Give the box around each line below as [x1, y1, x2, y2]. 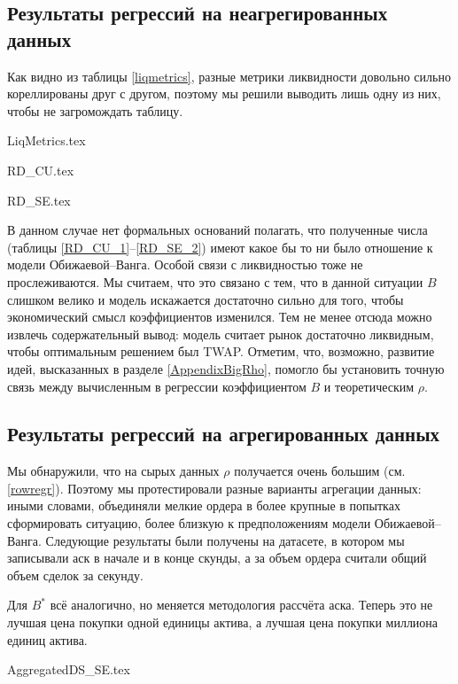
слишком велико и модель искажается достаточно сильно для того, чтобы [7, 290, 404, 308]
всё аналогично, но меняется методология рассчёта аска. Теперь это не [50, 595, 433, 614]
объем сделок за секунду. [7, 565, 144, 584]
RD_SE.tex [7, 190, 71, 209]
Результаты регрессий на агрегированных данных [7, 420, 440, 447]
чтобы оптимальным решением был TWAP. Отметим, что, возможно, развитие [7, 342, 435, 361]
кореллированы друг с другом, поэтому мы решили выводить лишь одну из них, [7, 84, 441, 103]
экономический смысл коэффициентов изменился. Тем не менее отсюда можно [7, 307, 432, 326]
